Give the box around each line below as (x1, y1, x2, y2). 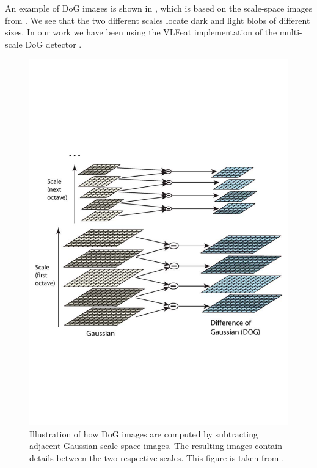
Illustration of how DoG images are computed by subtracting (29, 427, 258, 440)
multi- (279, 26, 302, 38)
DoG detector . (25, 37, 82, 50)
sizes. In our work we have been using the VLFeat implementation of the (5, 26, 277, 38)
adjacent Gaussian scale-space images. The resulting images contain (29, 439, 283, 452)
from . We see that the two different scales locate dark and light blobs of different (5, 13, 310, 26)
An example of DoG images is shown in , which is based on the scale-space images (5, 2, 313, 14)
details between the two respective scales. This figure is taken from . (29, 451, 285, 464)
